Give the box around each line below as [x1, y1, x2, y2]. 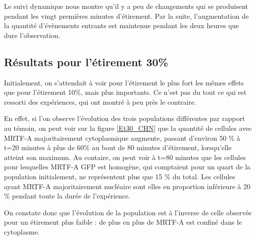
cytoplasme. [4, 226, 40, 237]
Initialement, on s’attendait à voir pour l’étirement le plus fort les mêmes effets [4, 77, 244, 87]
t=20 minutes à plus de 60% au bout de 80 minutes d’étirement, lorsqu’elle [4, 142, 232, 153]
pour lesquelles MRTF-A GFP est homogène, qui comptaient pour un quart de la [4, 161, 251, 172]
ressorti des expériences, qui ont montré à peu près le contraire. [4, 96, 197, 107]
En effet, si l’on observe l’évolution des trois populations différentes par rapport [4, 113, 245, 123]
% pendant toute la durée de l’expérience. [4, 191, 131, 201]
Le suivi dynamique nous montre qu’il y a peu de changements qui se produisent [4, 1, 248, 11]
